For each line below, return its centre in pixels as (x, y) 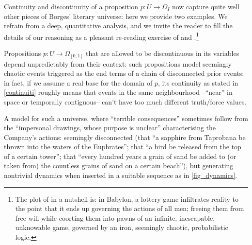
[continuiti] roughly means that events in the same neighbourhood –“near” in (118, 92)
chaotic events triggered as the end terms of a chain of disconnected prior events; (124, 73)
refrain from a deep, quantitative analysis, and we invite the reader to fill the (118, 26)
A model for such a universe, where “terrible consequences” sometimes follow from (126, 118)
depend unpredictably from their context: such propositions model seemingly (118, 63)
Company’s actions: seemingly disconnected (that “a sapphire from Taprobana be (125, 137)
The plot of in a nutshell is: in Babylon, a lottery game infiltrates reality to (127, 199)
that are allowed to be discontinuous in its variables (163, 53)
